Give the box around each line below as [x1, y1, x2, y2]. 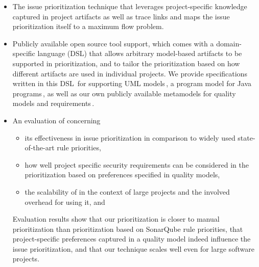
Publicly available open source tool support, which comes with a [12, 38, 214, 48]
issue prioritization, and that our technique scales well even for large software [12, 243, 254, 254]
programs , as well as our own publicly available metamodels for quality [12, 88, 236, 98]
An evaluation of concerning [12, 115, 101, 125]
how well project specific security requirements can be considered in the [25, 159, 249, 170]
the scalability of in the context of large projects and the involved [25, 186, 230, 197]
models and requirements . [12, 98, 95, 109]
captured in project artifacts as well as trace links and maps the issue [12, 11, 230, 21]
